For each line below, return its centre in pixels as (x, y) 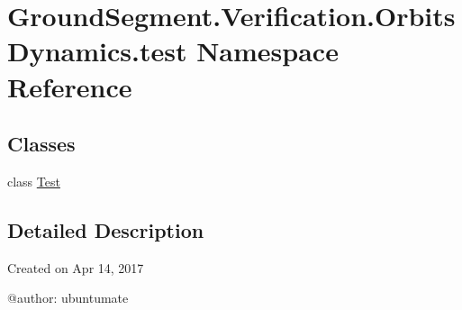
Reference (70, 86)
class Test (34, 181)
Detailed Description (106, 229)
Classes (41, 144)
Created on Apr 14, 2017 (76, 267)
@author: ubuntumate (68, 298)
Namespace (267, 51)
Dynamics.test (97, 51)
